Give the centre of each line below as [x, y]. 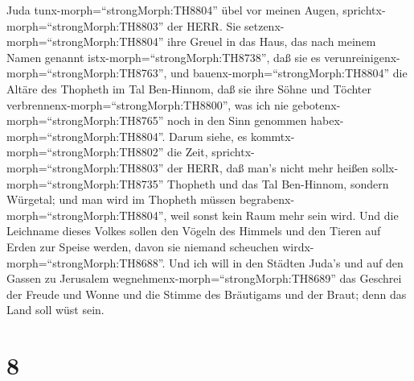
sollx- [385, 167]
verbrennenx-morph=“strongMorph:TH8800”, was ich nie [148, 104]
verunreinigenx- [362, 57]
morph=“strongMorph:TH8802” [85, 152]
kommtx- [273, 136]
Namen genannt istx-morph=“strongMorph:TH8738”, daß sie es [164, 57]
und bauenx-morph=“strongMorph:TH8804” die [289, 73]
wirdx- [298, 246]
